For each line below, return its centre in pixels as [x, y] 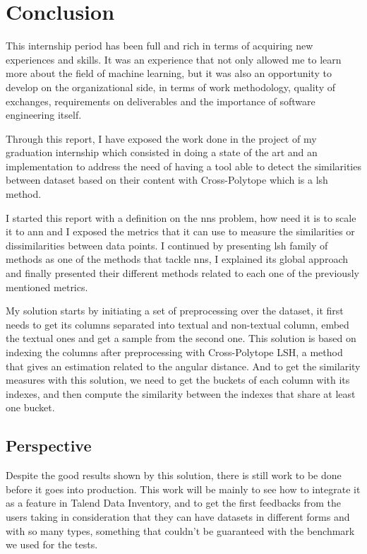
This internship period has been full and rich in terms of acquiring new [160, 46]
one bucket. [30, 407]
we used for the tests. [52, 544]
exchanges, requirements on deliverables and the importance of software [161, 101]
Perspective [49, 446]
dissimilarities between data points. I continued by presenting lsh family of [167, 245]
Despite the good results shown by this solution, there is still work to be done [174, 475]
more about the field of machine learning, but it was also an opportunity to [169, 73]
